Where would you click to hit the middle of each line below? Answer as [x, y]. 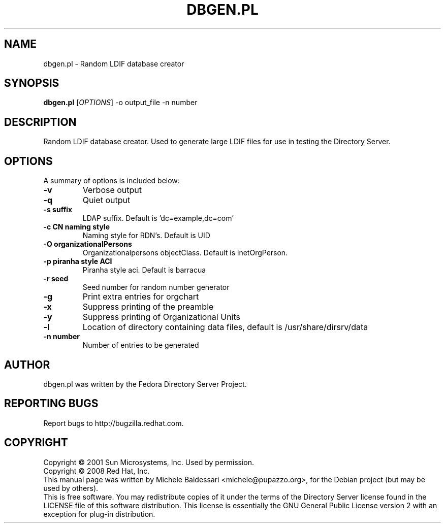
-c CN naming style [76, 227]
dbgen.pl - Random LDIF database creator [114, 63]
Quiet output [106, 200]
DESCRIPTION [40, 122]
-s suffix [58, 210]
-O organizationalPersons [88, 244]
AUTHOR [27, 365]
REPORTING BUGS [51, 404]
